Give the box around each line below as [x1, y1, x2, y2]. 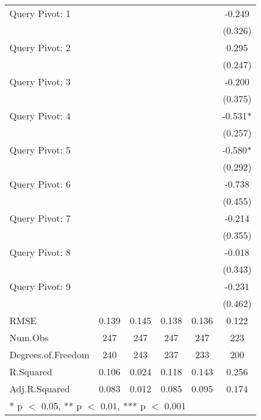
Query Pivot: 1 [9, 6, 71, 20]
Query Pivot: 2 [9, 41, 71, 54]
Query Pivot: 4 [9, 109, 71, 122]
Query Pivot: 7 [9, 211, 71, 225]
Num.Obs [9, 331, 49, 344]
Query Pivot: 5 [9, 143, 71, 156]
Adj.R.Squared [9, 382, 70, 395]
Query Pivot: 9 [9, 279, 71, 293]
